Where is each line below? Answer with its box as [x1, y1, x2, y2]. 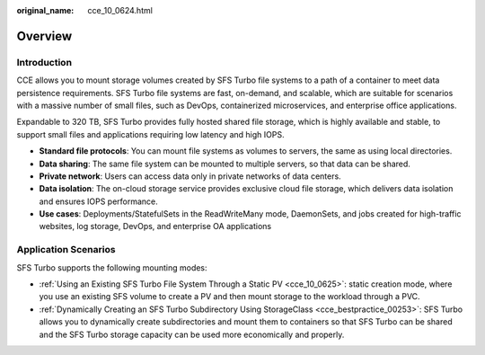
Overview [16, 28, 73, 44]
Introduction [16, 56, 72, 68]
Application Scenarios [16, 244, 116, 256]
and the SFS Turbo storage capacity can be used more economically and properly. [39, 329, 345, 340]
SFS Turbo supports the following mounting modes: [16, 262, 207, 273]
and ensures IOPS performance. [39, 196, 159, 207]
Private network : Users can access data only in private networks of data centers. [39, 171, 341, 182]
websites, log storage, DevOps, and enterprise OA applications [39, 221, 272, 232]
